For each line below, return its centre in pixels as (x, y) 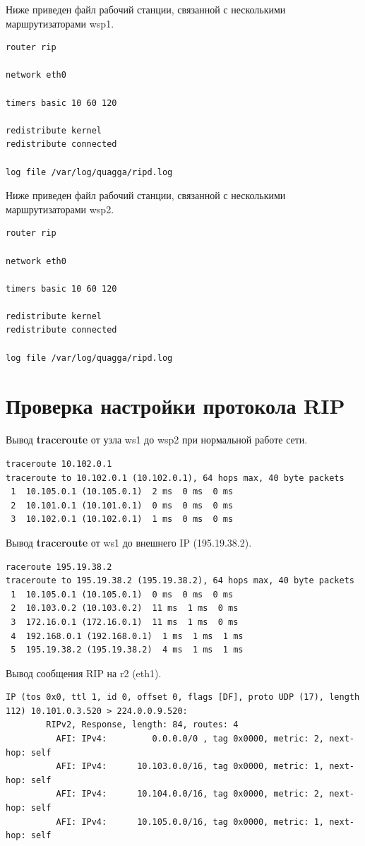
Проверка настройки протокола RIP (175, 406)
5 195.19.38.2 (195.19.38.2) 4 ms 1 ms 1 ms (127, 650)
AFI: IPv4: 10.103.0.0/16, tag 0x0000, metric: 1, (190, 767)
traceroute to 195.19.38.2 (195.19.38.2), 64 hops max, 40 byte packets (180, 581)
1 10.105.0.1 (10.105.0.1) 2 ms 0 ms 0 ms (122, 492)
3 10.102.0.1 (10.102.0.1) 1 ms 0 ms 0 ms (122, 519)
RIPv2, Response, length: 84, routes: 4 (142, 725)
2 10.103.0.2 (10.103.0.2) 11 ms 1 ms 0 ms (125, 608)
